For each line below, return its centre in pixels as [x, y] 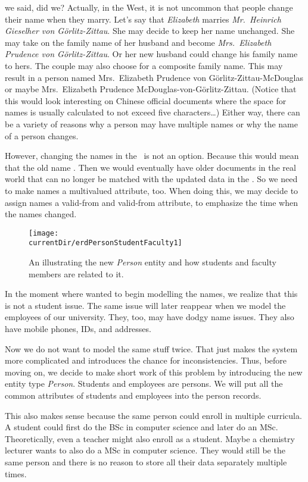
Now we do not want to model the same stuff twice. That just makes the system [151, 348]
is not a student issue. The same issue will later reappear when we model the [145, 305]
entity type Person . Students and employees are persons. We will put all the [144, 384]
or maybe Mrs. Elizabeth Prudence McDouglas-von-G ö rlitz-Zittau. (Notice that [151, 89]
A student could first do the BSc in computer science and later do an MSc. [141, 427]
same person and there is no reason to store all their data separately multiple [146, 461]
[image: [44, 233]
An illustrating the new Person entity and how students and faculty [153, 262]
